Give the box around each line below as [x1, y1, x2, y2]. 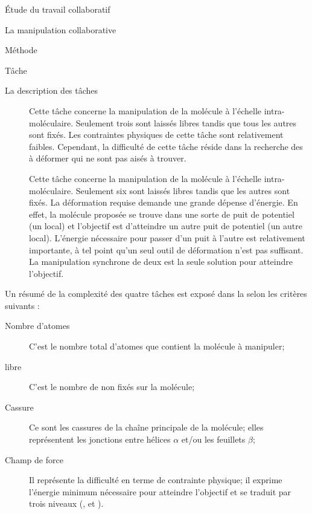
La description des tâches [5, 84, 98, 97]
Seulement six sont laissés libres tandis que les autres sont [75, 184, 290, 197]
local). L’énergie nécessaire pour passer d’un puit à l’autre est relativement [29, 231, 305, 244]
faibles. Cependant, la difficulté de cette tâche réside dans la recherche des [29, 140, 303, 152]
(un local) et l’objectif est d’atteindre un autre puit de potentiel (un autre [29, 220, 302, 232]
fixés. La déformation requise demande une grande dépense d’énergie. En [29, 196, 298, 209]
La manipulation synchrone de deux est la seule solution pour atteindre [29, 255, 293, 268]
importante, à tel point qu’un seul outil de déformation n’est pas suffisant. [29, 243, 304, 256]
